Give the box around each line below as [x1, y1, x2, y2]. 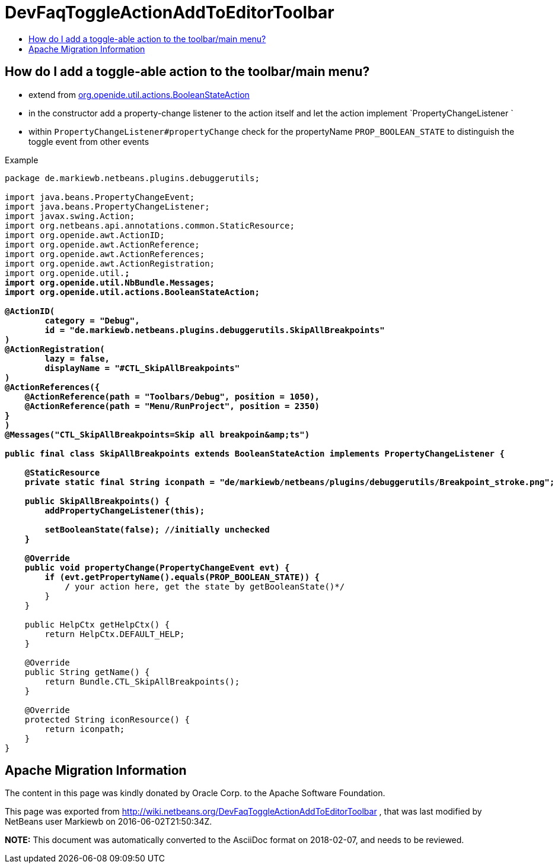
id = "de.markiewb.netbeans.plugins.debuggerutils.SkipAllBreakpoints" [44, 325, 385, 335]
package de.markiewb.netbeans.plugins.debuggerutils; [5, 173, 260, 183]
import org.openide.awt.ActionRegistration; [5, 258, 215, 268]
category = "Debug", [44, 315, 140, 325]
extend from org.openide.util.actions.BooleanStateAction [28, 89, 250, 100]
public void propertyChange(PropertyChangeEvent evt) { [24, 562, 290, 572]
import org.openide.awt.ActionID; [5, 230, 165, 240]
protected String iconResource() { [24, 714, 190, 724]
